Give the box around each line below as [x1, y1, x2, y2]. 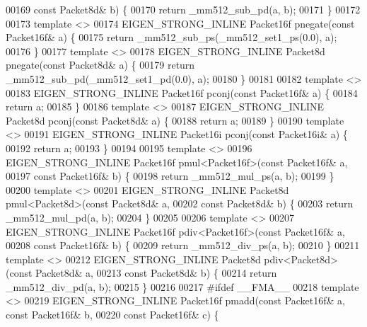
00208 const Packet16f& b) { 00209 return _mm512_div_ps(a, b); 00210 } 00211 [6, 238, 360, 253]
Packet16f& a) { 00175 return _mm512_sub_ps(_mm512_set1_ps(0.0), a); [6, 30, 337, 45]
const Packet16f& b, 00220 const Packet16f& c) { [6, 307, 219, 322]
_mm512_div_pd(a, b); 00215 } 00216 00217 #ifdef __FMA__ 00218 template [6, 279, 359, 294]
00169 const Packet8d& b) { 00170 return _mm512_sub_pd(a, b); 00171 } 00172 [6, 2, 361, 16]
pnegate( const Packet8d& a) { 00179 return [6, 57, 195, 72]
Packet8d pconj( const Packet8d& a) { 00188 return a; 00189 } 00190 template [6, 113, 344, 127]
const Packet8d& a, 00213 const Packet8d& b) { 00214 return [9, 265, 277, 280]
